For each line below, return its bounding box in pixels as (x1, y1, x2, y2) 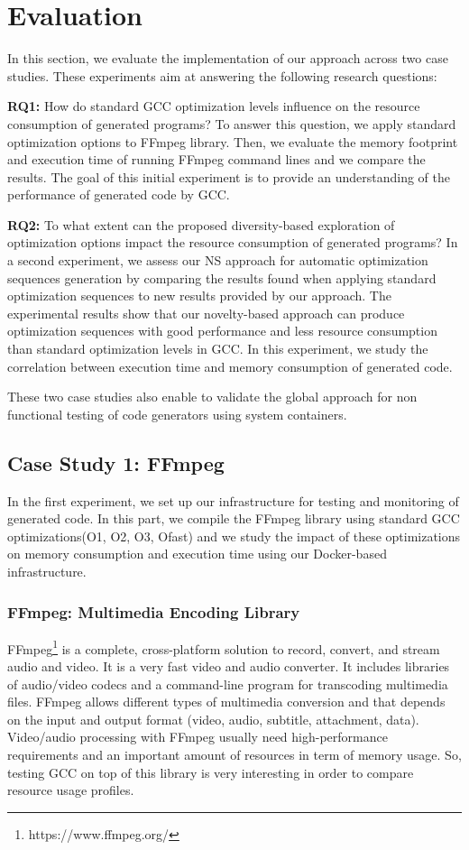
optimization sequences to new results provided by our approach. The (7, 286, 391, 305)
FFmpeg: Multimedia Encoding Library (7, 600, 300, 623)
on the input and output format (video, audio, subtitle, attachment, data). (7, 709, 419, 728)
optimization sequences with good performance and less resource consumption (7, 321, 437, 340)
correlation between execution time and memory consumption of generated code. (7, 356, 453, 375)
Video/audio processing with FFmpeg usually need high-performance (7, 727, 388, 746)
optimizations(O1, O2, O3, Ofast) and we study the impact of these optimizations (7, 526, 461, 545)
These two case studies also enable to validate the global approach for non (7, 387, 418, 406)
